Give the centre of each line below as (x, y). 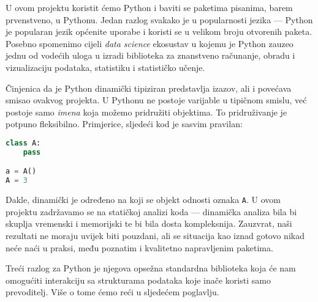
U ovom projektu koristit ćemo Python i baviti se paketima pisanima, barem (149, 7)
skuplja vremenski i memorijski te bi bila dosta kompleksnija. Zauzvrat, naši (149, 223)
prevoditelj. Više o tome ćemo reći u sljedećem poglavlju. (112, 292)
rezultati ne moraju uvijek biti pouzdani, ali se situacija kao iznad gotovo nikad (155, 235)
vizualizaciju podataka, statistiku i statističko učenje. (105, 67)
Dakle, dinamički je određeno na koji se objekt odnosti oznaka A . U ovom (143, 200)
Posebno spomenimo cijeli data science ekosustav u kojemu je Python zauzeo (150, 43)
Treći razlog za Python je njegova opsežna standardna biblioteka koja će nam (151, 268)
